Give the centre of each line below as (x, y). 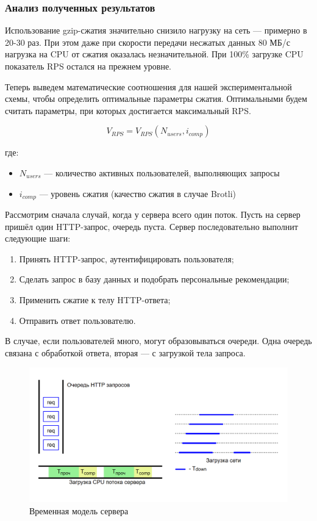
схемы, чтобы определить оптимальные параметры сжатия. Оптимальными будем (156, 99)
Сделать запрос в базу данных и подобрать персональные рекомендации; (154, 279)
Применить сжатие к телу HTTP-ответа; (95, 299)
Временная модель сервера (79, 510)
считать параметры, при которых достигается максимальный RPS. (128, 110)
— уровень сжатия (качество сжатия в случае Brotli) (137, 193)
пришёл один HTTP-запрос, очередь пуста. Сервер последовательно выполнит (151, 226)
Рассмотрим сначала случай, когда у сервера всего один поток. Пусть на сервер (153, 214)
